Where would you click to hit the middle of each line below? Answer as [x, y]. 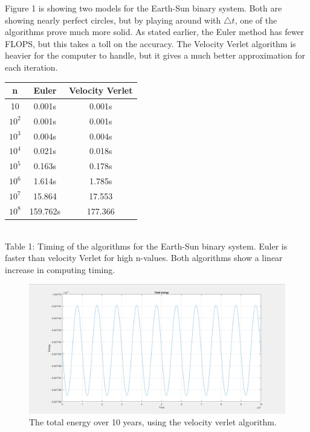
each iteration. [31, 67]
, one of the [256, 20]
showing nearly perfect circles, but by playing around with [113, 20]
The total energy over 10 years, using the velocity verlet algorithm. [153, 422]
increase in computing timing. [60, 269]
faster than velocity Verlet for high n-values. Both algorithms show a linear [144, 258]
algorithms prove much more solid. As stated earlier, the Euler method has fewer [155, 32]
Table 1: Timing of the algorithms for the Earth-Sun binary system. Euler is [146, 246]
